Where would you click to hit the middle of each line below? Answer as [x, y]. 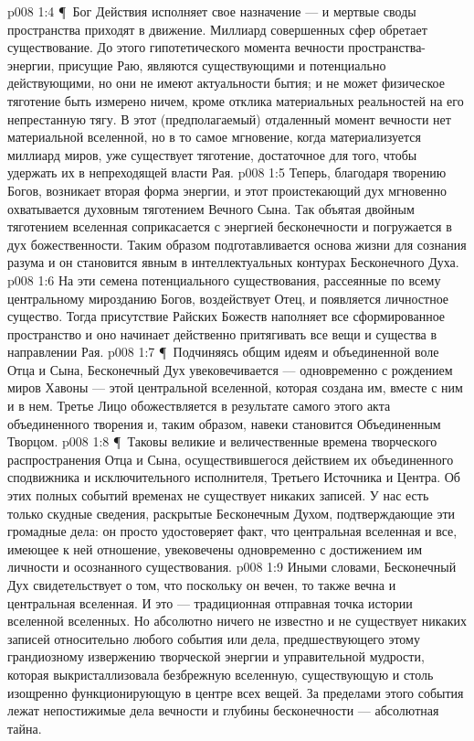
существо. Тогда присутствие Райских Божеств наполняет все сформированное [226, 316]
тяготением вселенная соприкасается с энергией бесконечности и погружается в [230, 226]
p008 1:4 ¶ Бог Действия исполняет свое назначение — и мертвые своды [212, 11]
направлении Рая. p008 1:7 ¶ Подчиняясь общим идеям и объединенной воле [223, 352]
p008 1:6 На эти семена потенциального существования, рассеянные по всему [224, 279]
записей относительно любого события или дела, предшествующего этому [214, 638]
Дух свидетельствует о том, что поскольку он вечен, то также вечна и [202, 585]
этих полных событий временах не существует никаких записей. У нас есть [218, 495]
